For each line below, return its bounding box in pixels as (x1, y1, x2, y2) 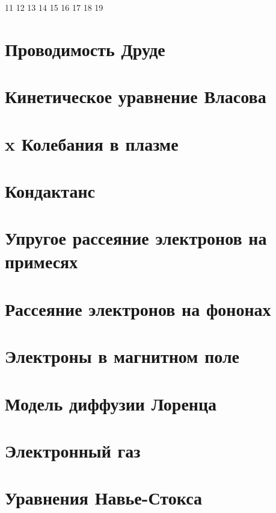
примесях (5, 249, 78, 274)
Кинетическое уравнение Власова (5, 84, 266, 109)
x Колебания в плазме (5, 131, 179, 156)
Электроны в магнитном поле (5, 344, 240, 368)
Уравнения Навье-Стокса (5, 485, 202, 510)
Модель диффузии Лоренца (5, 391, 217, 415)
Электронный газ (5, 438, 141, 462)
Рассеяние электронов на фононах (5, 296, 271, 321)
